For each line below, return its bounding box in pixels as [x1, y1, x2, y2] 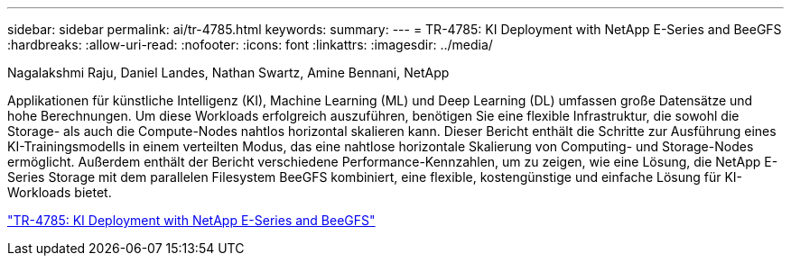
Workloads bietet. [7, 185, 112, 200]
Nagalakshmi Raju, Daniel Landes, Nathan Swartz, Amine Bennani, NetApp [7, 65, 450, 80]
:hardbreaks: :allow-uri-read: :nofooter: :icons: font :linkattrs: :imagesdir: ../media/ [7, 37, 493, 52]
